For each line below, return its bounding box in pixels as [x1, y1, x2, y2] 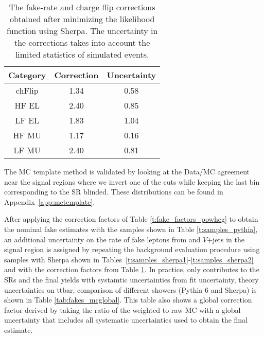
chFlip [15, 84, 39, 96]
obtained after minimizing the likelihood [9, 13, 155, 25]
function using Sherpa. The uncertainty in [6, 25, 158, 37]
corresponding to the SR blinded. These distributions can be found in [4, 186, 223, 197]
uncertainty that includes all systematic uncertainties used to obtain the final [4, 314, 248, 325]
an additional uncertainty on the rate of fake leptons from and [4, 234, 201, 244]
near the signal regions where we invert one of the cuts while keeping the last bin [4, 176, 260, 187]
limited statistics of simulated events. [15, 48, 149, 60]
